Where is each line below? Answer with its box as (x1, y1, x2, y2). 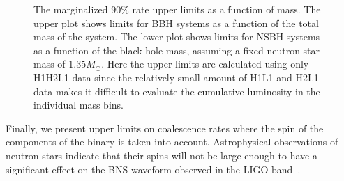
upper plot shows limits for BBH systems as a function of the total (33, 15, 319, 30)
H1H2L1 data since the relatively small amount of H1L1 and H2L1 (33, 70, 319, 84)
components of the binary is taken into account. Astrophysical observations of (6, 134, 338, 149)
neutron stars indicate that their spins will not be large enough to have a (6, 148, 317, 162)
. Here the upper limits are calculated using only (101, 56, 309, 71)
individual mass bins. (33, 97, 124, 112)
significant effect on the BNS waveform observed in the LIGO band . (6, 162, 301, 176)
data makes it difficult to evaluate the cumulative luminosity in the (33, 84, 320, 98)
